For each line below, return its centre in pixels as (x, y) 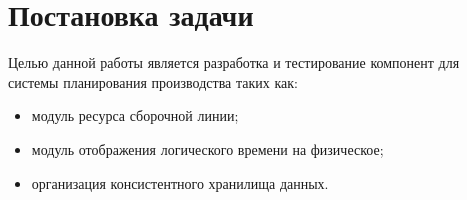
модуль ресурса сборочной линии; (135, 115)
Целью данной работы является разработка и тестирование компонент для (234, 62)
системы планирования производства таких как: (153, 81)
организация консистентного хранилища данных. (180, 182)
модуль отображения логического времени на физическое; (207, 148)
